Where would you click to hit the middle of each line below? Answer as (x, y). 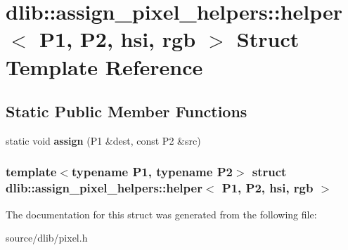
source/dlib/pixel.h (47, 238)
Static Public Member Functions (127, 111)
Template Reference (104, 66)
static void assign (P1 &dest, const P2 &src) (103, 140)
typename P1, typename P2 (152, 172)
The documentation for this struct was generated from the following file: (161, 214)
